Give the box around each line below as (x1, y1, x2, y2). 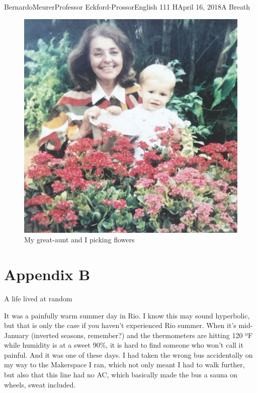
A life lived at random (4, 293, 72, 303)
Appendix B (4, 264, 91, 284)
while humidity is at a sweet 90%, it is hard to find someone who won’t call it (4, 340, 243, 350)
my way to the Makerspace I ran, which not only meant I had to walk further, (4, 359, 245, 370)
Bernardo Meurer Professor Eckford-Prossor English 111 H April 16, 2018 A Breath (4, 2, 250, 12)
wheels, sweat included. (4, 379, 76, 389)
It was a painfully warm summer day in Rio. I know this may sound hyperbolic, (4, 310, 250, 320)
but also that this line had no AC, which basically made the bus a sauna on (4, 369, 237, 380)
